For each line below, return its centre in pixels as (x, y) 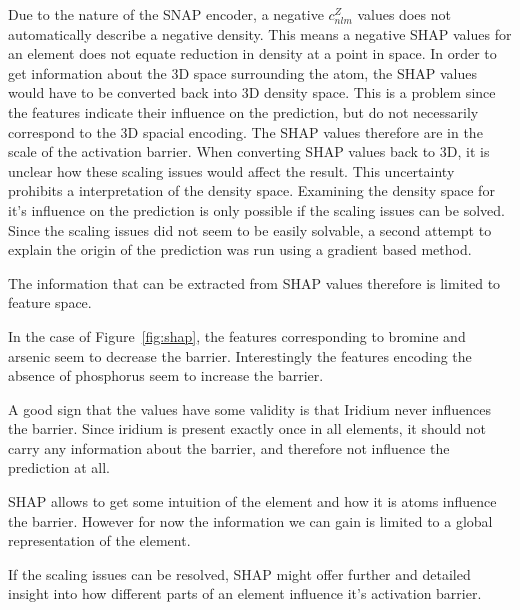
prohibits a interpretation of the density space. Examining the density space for (251, 190)
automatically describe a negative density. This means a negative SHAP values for (260, 33)
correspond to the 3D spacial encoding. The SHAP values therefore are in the (245, 131)
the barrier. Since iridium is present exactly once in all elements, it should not (247, 428)
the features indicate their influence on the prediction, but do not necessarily (243, 111)
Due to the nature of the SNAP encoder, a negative (166, 14)
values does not (404, 14)
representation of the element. (99, 540)
